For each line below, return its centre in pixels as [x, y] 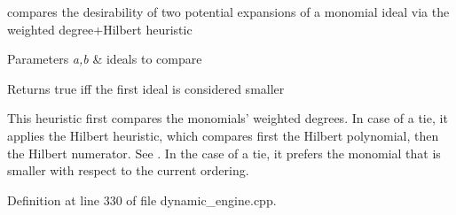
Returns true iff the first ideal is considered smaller [146, 88]
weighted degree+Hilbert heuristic [100, 29]
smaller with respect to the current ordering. [128, 170]
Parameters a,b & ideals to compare [105, 59]
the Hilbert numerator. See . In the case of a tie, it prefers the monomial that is [224, 153]
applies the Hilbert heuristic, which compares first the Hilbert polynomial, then [223, 135]
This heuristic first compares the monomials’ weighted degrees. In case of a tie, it [228, 118]
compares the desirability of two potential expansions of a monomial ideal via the [228, 12]
